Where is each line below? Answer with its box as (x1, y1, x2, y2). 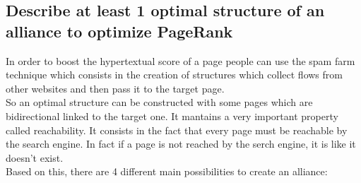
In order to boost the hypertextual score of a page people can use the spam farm (6, 53, 355, 68)
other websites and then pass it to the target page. (6, 81, 225, 95)
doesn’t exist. (6, 150, 64, 165)
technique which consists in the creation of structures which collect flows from (6, 67, 343, 82)
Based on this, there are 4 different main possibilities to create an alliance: (6, 164, 328, 179)
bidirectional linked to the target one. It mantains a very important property (6, 108, 338, 123)
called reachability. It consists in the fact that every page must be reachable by (6, 122, 348, 137)
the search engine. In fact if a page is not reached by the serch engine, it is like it (6, 136, 356, 151)
